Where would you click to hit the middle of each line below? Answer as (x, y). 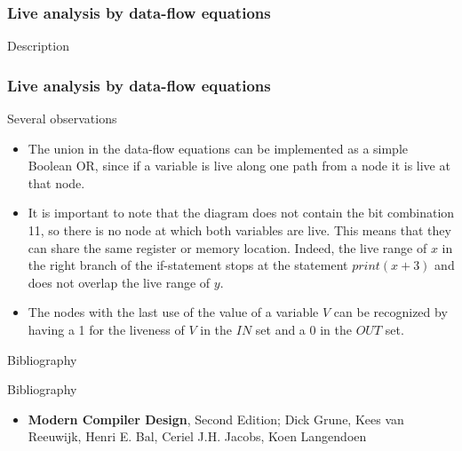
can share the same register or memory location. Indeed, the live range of (227, 247)
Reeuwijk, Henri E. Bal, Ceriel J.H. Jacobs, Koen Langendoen (197, 436)
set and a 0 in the (303, 329)
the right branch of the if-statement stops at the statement (188, 265)
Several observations (62, 119)
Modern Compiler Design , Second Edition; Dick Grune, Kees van (216, 419)
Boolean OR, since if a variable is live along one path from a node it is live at (239, 166)
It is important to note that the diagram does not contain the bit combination (241, 213)
